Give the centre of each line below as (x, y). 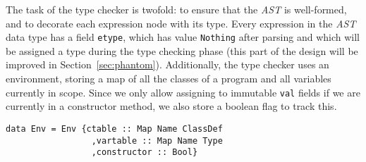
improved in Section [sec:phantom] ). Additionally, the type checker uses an (167, 64)
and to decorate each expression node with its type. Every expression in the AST (181, 23)
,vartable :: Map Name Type (157, 141)
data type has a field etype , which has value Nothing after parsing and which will (183, 37)
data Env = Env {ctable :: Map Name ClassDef (114, 129)
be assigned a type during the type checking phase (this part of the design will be (182, 50)
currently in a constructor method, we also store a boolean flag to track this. (171, 106)
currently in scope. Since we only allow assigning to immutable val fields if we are (183, 92)
